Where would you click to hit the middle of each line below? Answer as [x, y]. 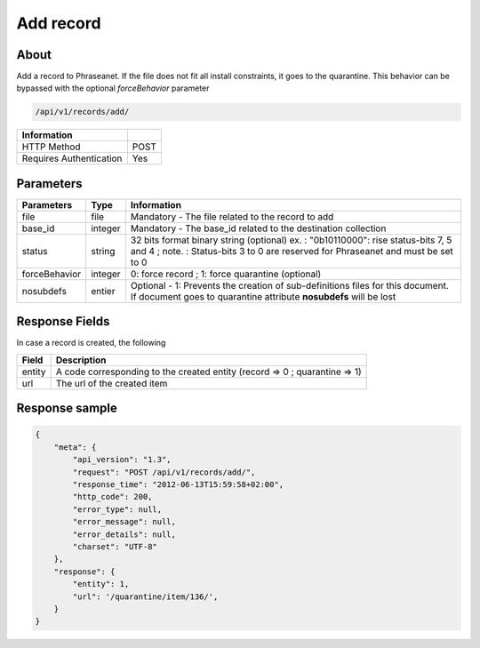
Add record [59, 23]
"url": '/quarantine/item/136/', [145, 596]
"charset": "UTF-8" [115, 546]
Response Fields [63, 321]
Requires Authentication [72, 158]
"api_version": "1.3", [122, 460]
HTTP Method [51, 147]
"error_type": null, [117, 509]
